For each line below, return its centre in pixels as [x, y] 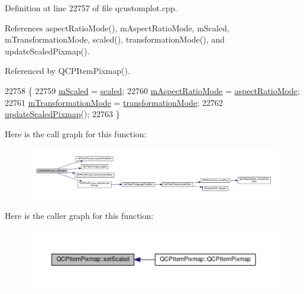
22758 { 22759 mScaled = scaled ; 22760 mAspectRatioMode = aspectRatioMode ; [152, 90]
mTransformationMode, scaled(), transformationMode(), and [115, 39]
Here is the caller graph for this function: [79, 216]
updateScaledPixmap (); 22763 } [62, 114]
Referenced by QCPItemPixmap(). [67, 71]
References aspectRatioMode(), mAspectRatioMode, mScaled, [117, 28]
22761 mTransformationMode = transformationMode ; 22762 [114, 102]
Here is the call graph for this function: [76, 133]
